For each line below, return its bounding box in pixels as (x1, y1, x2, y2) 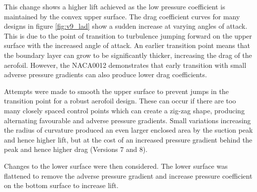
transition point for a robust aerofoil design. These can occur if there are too (4, 96, 236, 106)
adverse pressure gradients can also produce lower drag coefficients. (4, 69, 207, 80)
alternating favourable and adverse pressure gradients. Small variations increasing (4, 115, 251, 125)
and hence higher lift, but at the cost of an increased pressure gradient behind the (4, 134, 253, 144)
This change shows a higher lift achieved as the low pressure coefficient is (4, 1, 225, 11)
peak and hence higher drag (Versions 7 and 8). (4, 144, 148, 154)
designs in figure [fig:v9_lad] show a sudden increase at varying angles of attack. (4, 21, 248, 31)
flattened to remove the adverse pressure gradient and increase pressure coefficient (4, 170, 253, 181)
